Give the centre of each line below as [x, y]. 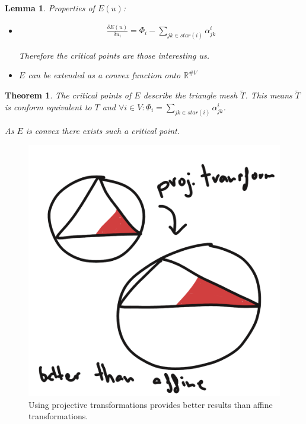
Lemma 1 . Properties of [50, 8]
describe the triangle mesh [190, 95]
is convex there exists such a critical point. [103, 130]
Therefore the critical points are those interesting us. [114, 55]
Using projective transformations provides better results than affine [151, 404]
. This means [269, 95]
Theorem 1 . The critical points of [68, 95]
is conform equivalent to [48, 106]
